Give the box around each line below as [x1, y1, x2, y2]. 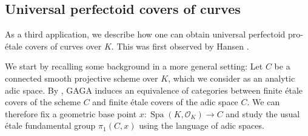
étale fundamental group [5, 119, 96, 132]
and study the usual [226, 107, 300, 120]
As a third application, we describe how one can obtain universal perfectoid [5, 28, 286, 40]
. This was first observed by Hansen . [111, 39, 249, 52]
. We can [247, 96, 280, 108]
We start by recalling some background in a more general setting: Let [5, 60, 263, 73]
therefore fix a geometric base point [5, 107, 137, 120]
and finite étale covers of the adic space [92, 96, 238, 108]
